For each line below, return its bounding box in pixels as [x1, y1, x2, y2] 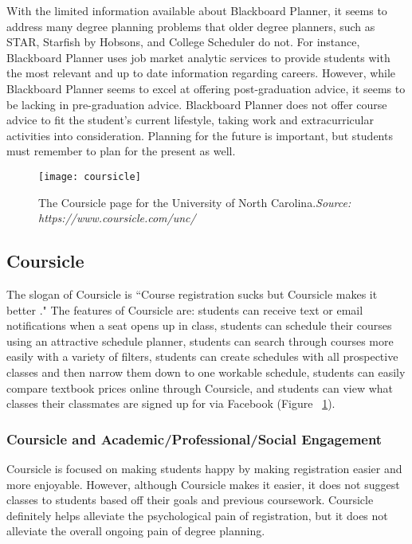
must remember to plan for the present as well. [6, 143, 236, 159]
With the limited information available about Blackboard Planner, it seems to [6, 2, 387, 18]
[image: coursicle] [38, 170, 141, 182]
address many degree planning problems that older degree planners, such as [6, 18, 375, 34]
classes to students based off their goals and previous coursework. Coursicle [6, 491, 374, 508]
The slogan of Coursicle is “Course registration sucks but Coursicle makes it [6, 285, 378, 302]
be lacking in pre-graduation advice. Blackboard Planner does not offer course [6, 96, 387, 112]
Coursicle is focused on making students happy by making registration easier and [6, 460, 402, 476]
